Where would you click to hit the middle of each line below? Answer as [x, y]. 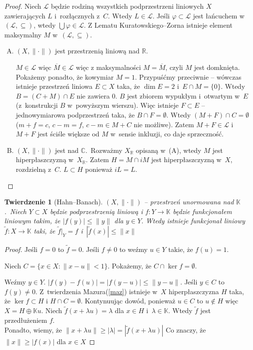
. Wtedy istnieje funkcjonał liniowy [193, 221]
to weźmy [133, 249]
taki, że [44, 230]
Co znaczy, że [186, 330]
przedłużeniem [26, 320]
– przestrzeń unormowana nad [189, 202]
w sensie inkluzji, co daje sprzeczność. [167, 134]
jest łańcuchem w [219, 15]
